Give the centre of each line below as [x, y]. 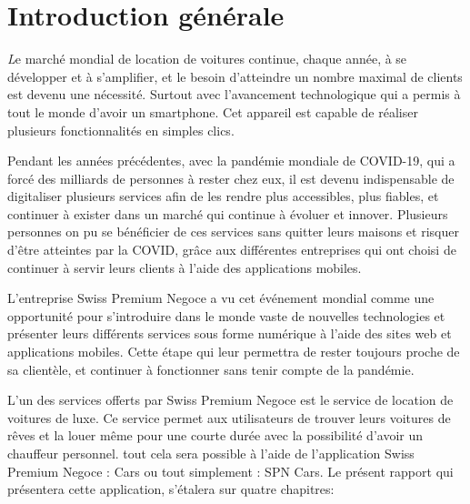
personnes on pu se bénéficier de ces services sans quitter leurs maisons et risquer [233, 232]
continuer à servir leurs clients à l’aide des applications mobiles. [185, 267]
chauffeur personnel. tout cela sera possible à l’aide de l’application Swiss [211, 453]
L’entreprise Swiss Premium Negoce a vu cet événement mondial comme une [221, 298]
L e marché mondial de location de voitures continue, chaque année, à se [207, 59]
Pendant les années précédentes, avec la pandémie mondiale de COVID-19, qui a [231, 161]
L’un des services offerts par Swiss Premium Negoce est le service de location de [230, 400]
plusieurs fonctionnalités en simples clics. [121, 130]
